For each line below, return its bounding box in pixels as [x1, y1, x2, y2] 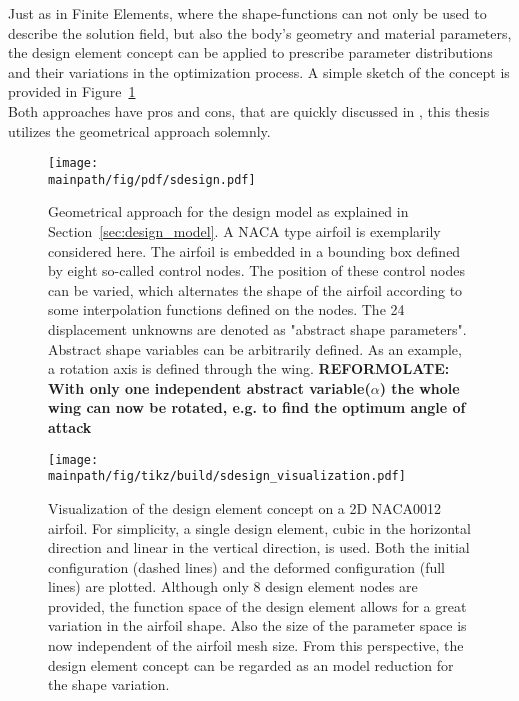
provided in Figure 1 [8, 81, 136, 102]
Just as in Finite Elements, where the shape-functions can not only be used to [8, 3, 487, 23]
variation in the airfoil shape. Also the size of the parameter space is [48, 615, 467, 636]
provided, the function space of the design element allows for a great [48, 595, 467, 616]
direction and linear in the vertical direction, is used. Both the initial [48, 537, 470, 558]
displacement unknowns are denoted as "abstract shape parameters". [48, 319, 467, 340]
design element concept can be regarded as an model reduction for [48, 654, 454, 675]
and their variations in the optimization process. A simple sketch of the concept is [8, 61, 510, 82]
